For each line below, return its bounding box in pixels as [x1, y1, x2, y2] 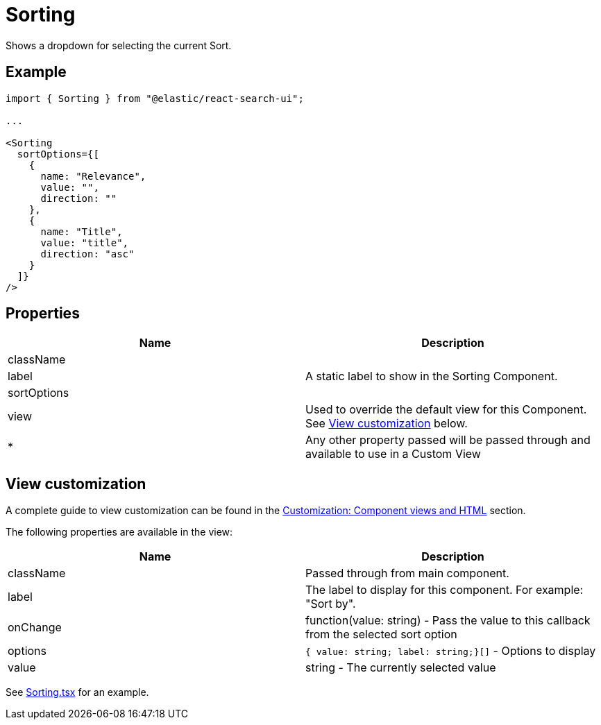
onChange [8, 620, 62, 635]
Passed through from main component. [305, 566, 509, 581]
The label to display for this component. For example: [305, 583, 584, 597]
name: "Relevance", [40, 170, 146, 182]
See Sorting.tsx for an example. [6, 686, 149, 699]
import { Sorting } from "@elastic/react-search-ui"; [6, 92, 304, 104]
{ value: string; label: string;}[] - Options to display [305, 644, 596, 658]
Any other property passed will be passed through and [305, 433, 591, 447]
